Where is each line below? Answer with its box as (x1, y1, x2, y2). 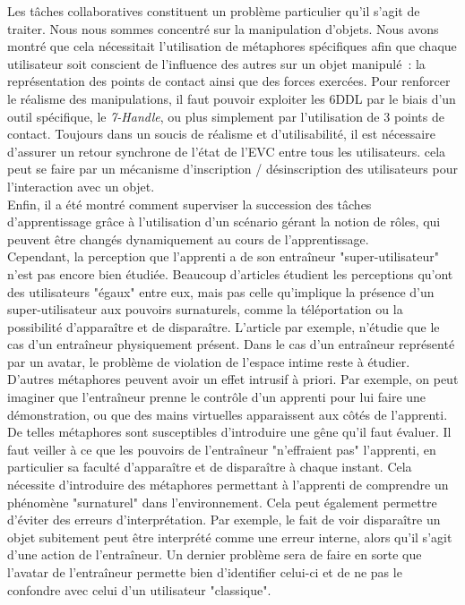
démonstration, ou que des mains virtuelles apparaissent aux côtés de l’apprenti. (7, 405, 448, 423)
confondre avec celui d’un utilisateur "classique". (7, 580, 271, 599)
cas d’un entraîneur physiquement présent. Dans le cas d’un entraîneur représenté (7, 335, 455, 354)
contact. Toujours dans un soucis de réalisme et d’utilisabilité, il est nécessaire (7, 124, 435, 143)
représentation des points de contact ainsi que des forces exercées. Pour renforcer (7, 72, 451, 90)
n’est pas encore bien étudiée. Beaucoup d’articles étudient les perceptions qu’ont (7, 264, 453, 283)
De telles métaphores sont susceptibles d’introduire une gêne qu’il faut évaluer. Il (7, 422, 452, 441)
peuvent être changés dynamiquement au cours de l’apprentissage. (7, 229, 369, 248)
